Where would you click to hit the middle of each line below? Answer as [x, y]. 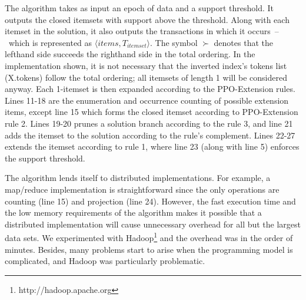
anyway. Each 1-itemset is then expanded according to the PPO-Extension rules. [150, 89]
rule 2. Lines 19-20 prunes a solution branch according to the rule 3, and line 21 [149, 123]
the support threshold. [45, 158]
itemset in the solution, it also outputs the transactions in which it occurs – [142, 31]
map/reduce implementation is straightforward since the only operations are [142, 189]
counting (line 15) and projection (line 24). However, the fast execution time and [150, 201]
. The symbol [174, 42]
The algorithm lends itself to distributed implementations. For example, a [138, 178]
